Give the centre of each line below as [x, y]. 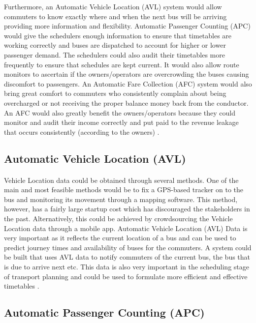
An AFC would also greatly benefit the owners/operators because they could [120, 112]
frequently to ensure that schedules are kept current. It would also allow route [122, 64]
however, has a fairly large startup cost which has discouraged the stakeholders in [127, 209]
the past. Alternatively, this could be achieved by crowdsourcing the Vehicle [118, 219]
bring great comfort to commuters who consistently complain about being [115, 93]
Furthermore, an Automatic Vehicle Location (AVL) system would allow [113, 6]
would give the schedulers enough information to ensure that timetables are [118, 35]
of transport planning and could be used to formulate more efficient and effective [126, 276]
